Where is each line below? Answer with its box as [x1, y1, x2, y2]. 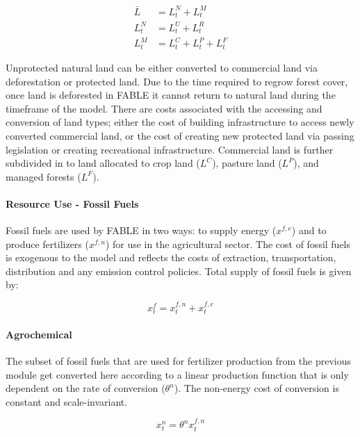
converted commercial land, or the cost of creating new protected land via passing [6, 128, 354, 142]
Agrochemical [6, 327, 72, 341]
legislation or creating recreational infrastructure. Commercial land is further [6, 142, 334, 156]
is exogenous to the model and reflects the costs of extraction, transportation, [6, 250, 336, 265]
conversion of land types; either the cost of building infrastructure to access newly [6, 115, 354, 129]
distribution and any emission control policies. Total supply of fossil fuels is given [6, 263, 352, 278]
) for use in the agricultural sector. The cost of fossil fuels [105, 236, 351, 251]
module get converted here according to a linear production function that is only [6, 367, 349, 381]
